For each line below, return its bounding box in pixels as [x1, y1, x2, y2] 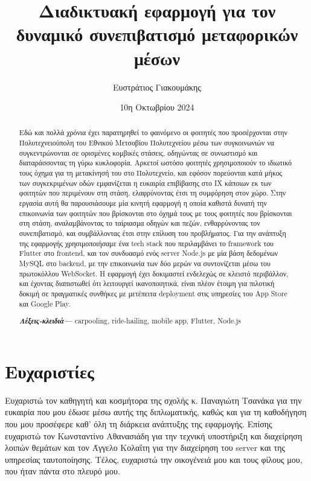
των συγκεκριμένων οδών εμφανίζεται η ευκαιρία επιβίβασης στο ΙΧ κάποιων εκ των [19, 177, 272, 188]
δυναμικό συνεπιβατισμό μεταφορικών [16, 22, 298, 46]
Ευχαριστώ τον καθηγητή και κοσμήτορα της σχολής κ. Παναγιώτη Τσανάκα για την [5, 393, 302, 406]
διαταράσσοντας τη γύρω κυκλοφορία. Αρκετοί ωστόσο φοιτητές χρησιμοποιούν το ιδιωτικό [19, 158, 292, 168]
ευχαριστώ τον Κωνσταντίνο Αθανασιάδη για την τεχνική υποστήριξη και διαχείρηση [5, 429, 303, 442]
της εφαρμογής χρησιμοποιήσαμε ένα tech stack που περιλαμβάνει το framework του [19, 238, 274, 248]
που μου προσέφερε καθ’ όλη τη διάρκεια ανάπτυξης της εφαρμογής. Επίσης [5, 417, 272, 430]
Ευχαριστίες [5, 358, 94, 383]
